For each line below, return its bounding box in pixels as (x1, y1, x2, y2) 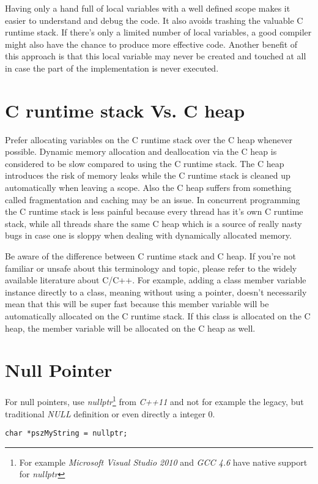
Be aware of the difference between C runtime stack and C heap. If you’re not (5, 250, 296, 262)
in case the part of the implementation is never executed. (5, 61, 219, 74)
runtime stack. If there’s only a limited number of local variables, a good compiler (5, 26, 312, 39)
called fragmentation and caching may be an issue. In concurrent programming (5, 193, 300, 206)
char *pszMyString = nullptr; (5, 429, 128, 438)
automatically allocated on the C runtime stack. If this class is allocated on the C (5, 310, 311, 322)
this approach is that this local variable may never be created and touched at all (5, 50, 306, 62)
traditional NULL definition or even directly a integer (5, 407, 205, 420)
